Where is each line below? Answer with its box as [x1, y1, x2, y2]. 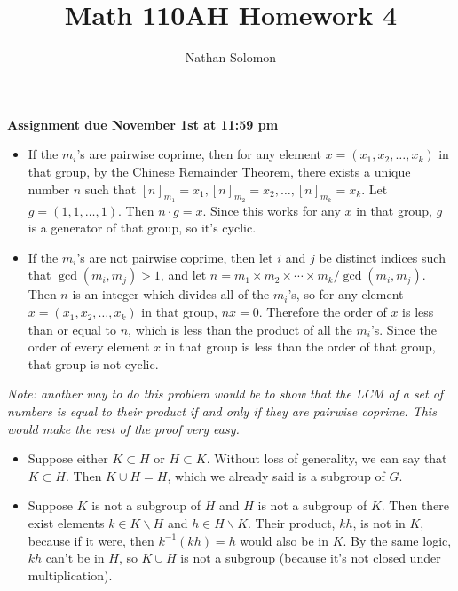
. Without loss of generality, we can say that [206, 449, 447, 468]
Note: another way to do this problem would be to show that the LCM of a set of [7, 384, 444, 403]
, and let [160, 265, 207, 284]
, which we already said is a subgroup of [167, 466, 385, 485]
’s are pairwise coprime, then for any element [76, 145, 321, 163]
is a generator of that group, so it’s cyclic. [28, 218, 257, 237]
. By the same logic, [343, 531, 452, 549]
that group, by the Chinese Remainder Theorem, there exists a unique [28, 162, 411, 180]
